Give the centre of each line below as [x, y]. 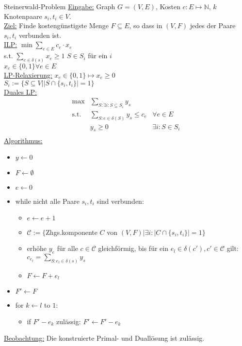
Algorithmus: [23, 140]
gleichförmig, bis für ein [133, 248]
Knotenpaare [23, 16]
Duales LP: [20, 91]
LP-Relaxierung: [28, 75]
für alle [67, 248]
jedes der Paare [213, 25]
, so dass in [146, 25]
